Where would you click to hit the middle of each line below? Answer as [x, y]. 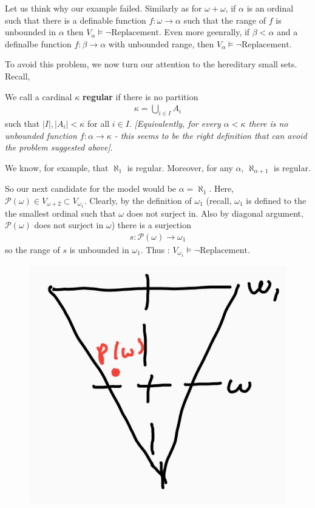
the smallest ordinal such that [60, 213]
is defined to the [276, 200]
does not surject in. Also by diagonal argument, [215, 213]
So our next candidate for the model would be [91, 188]
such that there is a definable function [76, 20]
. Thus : [155, 249]
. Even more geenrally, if [204, 32]
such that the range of [225, 20]
